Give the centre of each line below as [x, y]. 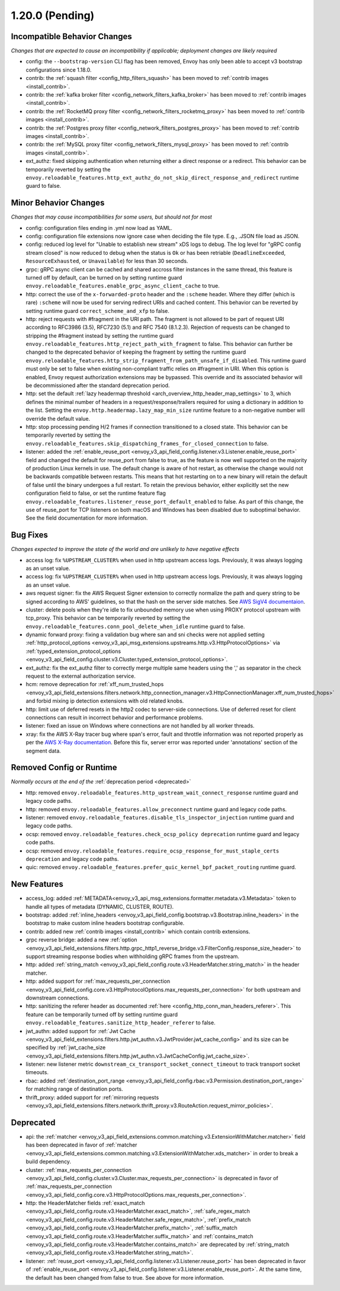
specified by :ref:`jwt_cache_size [66, 1047]
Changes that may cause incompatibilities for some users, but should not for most [112, 217]
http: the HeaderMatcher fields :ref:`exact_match [85, 1203]
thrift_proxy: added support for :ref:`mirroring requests [92, 1097]
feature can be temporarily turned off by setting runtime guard [102, 1014]
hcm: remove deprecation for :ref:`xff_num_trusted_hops [95, 684]
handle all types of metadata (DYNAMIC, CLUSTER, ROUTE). [100, 906]
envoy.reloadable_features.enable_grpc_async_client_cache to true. [123, 286]
